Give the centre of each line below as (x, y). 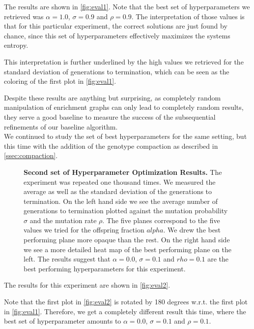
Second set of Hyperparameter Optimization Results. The (123, 172)
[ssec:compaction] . (31, 155)
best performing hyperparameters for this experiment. (105, 268)
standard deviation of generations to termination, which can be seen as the (117, 71)
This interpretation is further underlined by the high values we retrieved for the (124, 61)
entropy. (16, 45)
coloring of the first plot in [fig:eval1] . (60, 81)
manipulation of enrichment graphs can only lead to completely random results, (124, 107)
